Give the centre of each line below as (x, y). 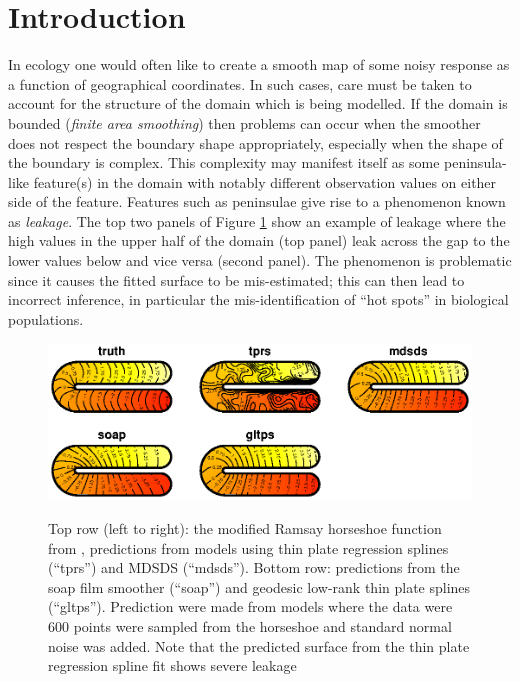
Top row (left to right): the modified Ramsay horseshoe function (245, 528)
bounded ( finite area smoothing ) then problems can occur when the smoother (244, 122)
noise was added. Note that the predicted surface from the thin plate (259, 645)
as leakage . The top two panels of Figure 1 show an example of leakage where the (257, 220)
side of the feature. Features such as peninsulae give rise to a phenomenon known (257, 201)
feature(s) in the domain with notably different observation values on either (265, 181)
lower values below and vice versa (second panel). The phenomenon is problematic (260, 260)
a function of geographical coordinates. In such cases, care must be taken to (240, 83)
